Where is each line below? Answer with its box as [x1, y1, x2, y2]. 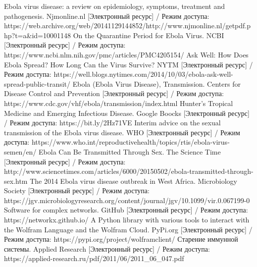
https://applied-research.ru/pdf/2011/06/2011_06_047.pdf [4, 253, 184, 264]
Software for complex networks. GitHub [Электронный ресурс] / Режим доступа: [4, 205, 248, 215]
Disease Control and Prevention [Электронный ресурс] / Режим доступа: [4, 88, 224, 99]
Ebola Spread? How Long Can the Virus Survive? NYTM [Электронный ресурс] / [4, 59, 253, 69]
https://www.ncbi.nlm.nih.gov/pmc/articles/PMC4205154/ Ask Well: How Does [4, 49, 249, 59]
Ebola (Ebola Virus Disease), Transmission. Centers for [72, 78, 241, 89]
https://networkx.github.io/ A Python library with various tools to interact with [4, 214, 250, 225]
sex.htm [4, 175, 28, 186]
